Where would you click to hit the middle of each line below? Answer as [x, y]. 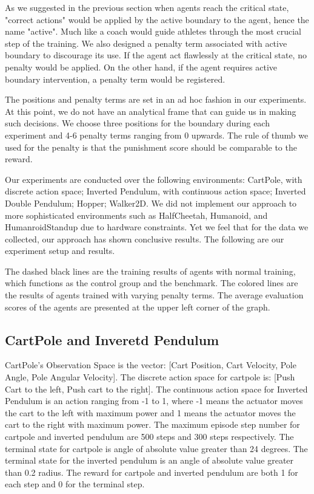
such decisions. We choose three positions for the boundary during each [137, 123]
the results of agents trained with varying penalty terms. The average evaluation [154, 295]
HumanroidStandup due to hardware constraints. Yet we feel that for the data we [157, 227]
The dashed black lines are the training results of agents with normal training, [150, 271]
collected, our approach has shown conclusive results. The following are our [145, 238]
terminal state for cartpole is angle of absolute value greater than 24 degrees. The [156, 448]
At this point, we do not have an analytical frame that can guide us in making [151, 111]
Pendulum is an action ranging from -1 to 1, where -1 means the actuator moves [154, 401]
